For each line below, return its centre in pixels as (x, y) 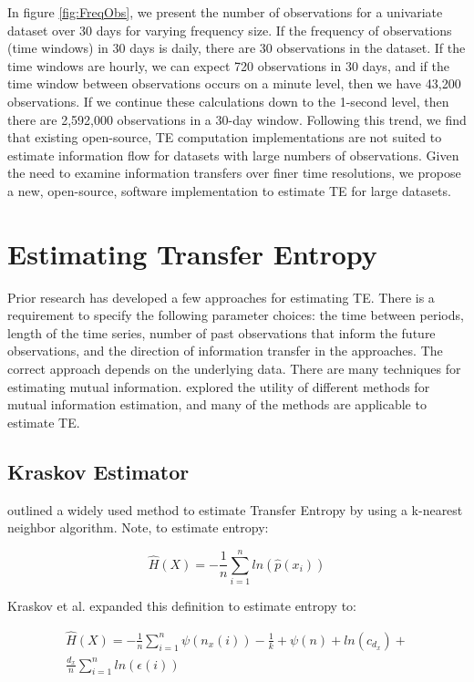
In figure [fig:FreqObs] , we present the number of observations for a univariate (225, 12)
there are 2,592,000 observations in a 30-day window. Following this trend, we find (237, 119)
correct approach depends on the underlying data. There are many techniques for (234, 369)
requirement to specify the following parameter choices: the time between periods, (236, 315)
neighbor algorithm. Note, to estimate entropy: (138, 527)
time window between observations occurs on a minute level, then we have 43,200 (234, 83)
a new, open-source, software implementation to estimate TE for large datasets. (229, 190)
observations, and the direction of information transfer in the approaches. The (225, 351)
